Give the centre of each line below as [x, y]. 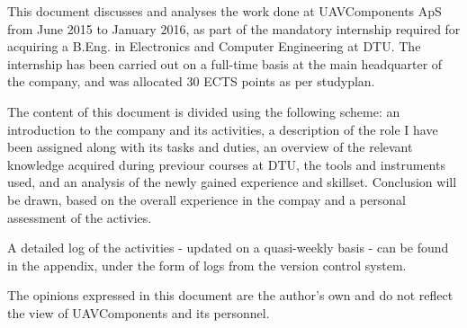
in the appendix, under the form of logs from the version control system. [207, 265]
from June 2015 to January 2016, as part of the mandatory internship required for [234, 28]
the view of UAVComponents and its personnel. [139, 312]
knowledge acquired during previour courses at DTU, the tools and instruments [226, 164]
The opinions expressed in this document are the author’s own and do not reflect [230, 295]
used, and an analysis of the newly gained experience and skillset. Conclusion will [232, 182]
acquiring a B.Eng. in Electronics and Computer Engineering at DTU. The [214, 46]
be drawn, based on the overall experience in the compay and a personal [207, 199]
